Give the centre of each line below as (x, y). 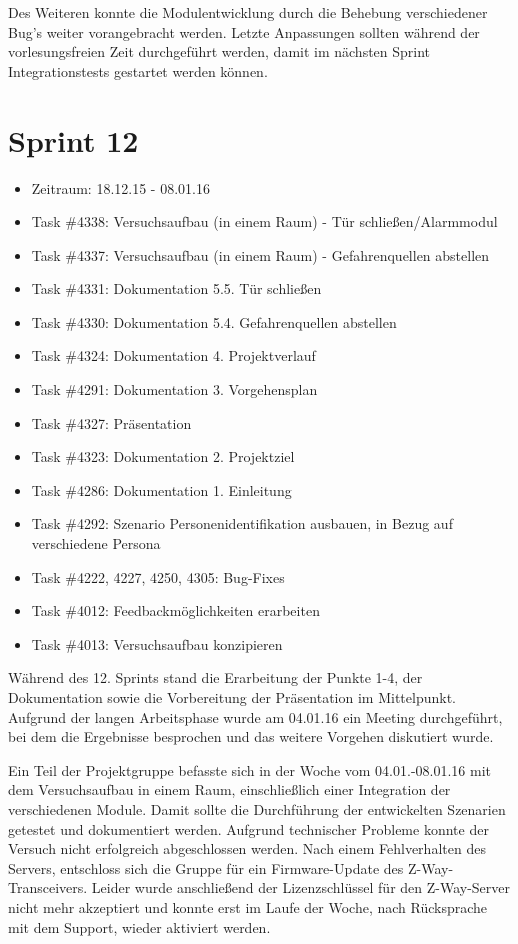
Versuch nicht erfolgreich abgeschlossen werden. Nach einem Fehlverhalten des (247, 848)
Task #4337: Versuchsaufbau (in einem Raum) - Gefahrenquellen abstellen (260, 254)
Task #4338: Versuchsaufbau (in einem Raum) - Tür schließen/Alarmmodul (264, 221)
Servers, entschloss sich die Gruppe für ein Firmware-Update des (206, 867)
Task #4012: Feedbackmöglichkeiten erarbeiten (175, 610)
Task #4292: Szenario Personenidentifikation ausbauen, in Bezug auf (242, 523)
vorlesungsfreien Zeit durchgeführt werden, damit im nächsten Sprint (219, 51)
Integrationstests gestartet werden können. (138, 70)
